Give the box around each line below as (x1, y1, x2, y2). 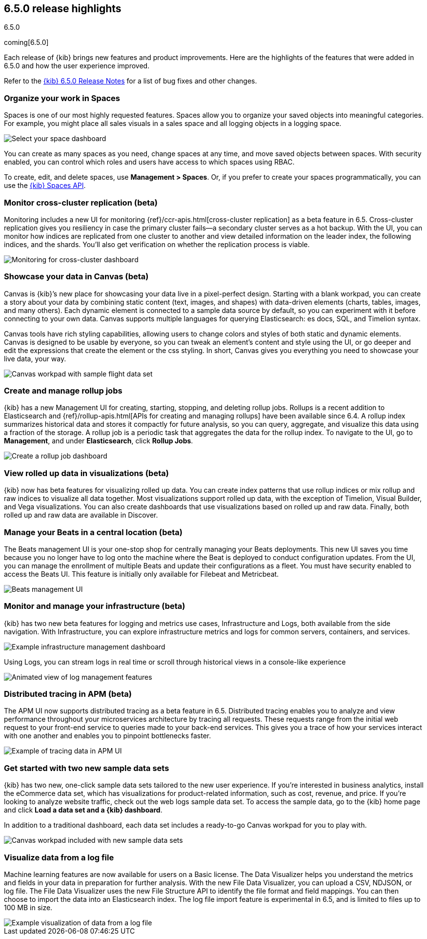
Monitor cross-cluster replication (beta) (4, 197, 158, 208)
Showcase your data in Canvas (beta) (4, 271, 149, 282)
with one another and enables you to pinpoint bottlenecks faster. (4, 731, 211, 740)
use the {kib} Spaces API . (4, 181, 86, 190)
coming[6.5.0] (4, 38, 49, 47)
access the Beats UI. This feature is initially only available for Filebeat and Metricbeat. (4, 569, 279, 578)
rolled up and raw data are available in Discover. (4, 511, 158, 520)
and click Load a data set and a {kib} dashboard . (4, 806, 163, 814)
